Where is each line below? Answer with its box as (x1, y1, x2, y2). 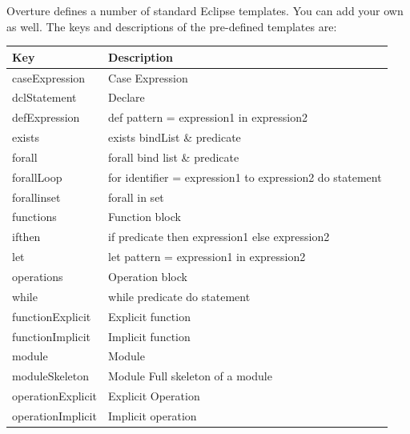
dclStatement (12, 89, 77, 106)
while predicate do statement (108, 287, 251, 304)
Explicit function (108, 307, 191, 324)
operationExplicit (12, 388, 98, 404)
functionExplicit (12, 307, 91, 324)
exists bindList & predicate (108, 129, 241, 146)
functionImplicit (12, 328, 91, 344)
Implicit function (108, 328, 191, 344)
